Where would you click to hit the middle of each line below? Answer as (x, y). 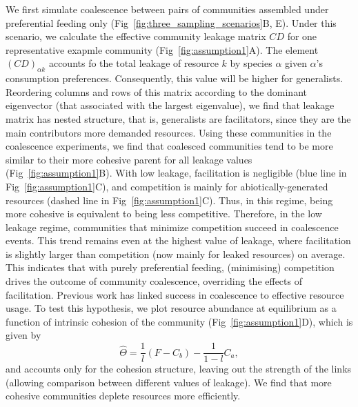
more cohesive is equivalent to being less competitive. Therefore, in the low (164, 214)
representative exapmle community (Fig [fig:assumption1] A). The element (162, 49)
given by (23, 335)
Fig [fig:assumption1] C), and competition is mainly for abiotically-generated (167, 186)
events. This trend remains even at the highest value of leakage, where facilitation (178, 240)
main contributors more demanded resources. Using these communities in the (169, 132)
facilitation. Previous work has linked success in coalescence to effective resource (175, 294)
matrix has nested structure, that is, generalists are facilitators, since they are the (178, 118)
